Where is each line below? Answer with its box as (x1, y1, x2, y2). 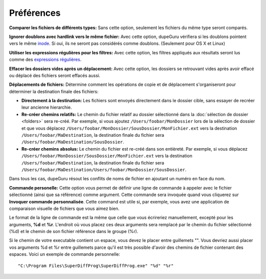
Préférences (9, 7, 61, 18)
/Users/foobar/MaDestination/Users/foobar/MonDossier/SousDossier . (21, 166, 187, 172)
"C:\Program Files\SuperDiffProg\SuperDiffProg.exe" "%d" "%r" (18, 263, 174, 269)
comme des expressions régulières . (9, 57, 82, 63)
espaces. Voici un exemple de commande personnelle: (9, 251, 120, 257)
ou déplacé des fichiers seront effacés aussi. (9, 72, 100, 79)
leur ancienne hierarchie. (21, 104, 72, 111)
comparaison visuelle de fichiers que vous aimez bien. (9, 205, 120, 211)
